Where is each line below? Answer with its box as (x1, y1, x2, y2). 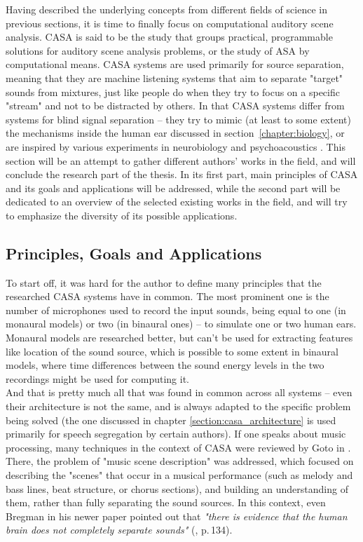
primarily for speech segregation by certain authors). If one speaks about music (6, 426, 346, 441)
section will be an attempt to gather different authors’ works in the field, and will (6, 153, 356, 168)
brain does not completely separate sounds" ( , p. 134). (6, 522, 233, 537)
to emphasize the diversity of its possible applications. (6, 208, 238, 222)
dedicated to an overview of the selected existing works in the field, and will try (6, 194, 348, 209)
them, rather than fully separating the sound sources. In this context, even (6, 495, 326, 510)
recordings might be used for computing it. (6, 371, 190, 386)
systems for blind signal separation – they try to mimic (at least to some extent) (6, 111, 351, 126)
